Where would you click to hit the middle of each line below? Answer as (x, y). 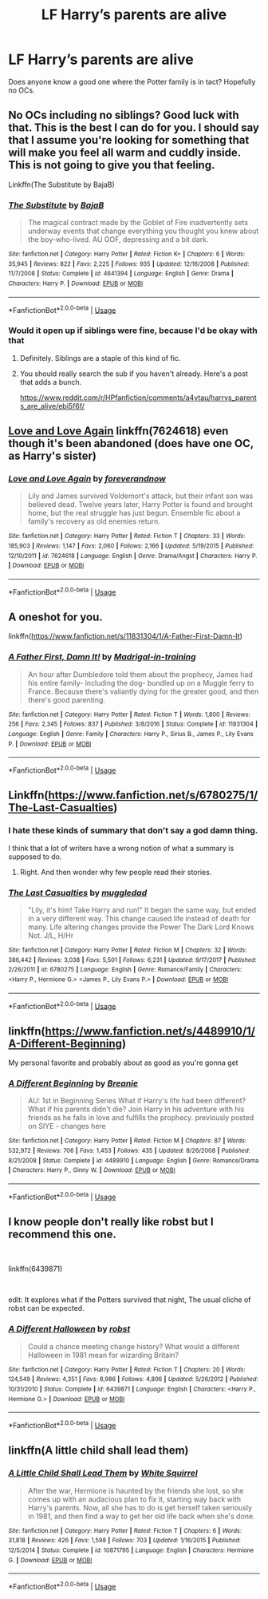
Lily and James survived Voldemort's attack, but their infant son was (140, 496)
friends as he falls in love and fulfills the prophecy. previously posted (141, 1118)
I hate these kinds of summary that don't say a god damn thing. (133, 830)
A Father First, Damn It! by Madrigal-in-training (102, 657)
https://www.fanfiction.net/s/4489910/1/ (150, 1031)
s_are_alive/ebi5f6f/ (52, 406)
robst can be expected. (47, 1308)
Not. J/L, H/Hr (51, 935)
